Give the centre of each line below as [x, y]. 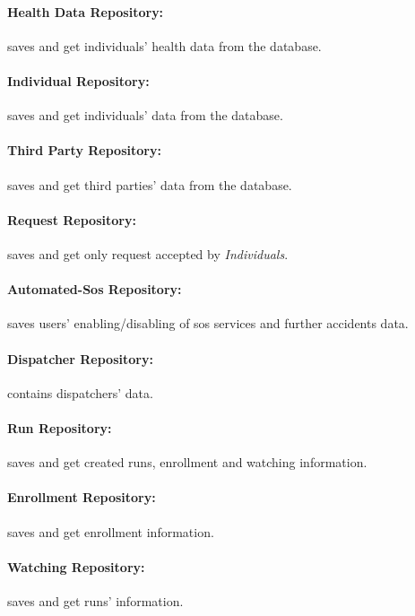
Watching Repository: [76, 566]
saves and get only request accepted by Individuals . [148, 253]
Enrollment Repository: [82, 497]
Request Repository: [72, 219]
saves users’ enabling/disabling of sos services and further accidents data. [208, 323]
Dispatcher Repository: [80, 358]
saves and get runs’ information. [95, 600]
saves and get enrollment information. [111, 531]
